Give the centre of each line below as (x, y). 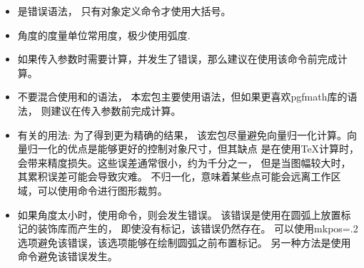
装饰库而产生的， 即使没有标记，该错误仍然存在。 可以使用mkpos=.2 (198, 228)
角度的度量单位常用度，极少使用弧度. (104, 35)
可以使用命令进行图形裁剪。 (102, 190)
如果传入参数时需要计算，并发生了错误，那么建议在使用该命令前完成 (177, 59)
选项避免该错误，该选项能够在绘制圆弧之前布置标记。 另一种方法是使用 (184, 242)
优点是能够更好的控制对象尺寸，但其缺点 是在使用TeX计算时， (213, 149)
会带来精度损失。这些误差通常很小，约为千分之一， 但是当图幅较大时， (184, 162)
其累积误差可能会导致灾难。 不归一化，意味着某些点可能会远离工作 (174, 176)
